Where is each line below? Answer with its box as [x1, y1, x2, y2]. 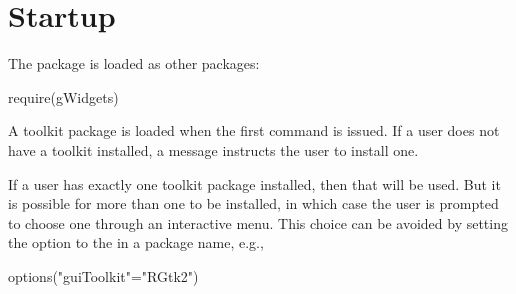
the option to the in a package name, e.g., [8, 232, 264, 253]
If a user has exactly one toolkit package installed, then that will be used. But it [8, 173, 501, 194]
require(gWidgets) [8, 86, 119, 107]
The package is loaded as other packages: [8, 53, 260, 74]
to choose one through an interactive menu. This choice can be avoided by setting [8, 212, 508, 233]
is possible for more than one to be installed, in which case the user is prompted [8, 193, 499, 214]
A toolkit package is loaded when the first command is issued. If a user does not [8, 120, 500, 141]
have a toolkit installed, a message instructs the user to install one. [8, 139, 419, 160]
